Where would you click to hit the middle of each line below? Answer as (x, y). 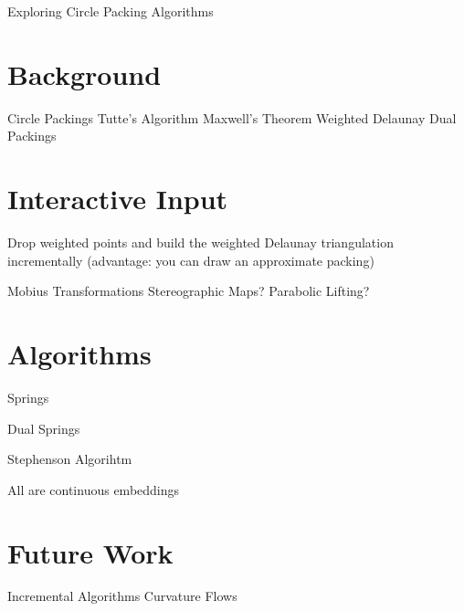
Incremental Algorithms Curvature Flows (122, 596)
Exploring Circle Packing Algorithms (111, 11)
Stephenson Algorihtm (70, 459)
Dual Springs (44, 428)
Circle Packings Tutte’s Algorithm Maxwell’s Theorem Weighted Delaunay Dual (232, 117)
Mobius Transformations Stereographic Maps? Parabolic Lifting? (189, 291)
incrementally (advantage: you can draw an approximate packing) (191, 260)
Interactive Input (118, 199)
